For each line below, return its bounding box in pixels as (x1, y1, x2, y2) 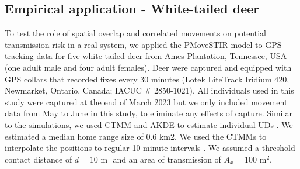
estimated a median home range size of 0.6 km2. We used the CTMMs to (5, 130, 267, 142)
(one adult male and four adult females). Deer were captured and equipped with (5, 61, 292, 73)
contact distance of (5, 153, 72, 165)
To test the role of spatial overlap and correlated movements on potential (5, 27, 266, 39)
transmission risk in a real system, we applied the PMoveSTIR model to (5, 38, 263, 50)
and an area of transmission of (113, 153, 221, 165)
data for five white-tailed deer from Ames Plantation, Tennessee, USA (36, 50, 287, 62)
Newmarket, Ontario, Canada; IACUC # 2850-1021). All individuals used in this (5, 84, 294, 96)
